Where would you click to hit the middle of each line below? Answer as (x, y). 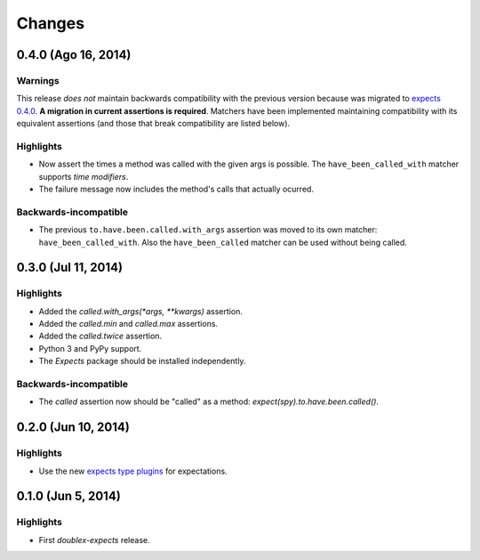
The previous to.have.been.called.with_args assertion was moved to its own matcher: (208, 230)
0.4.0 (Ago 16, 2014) (74, 55)
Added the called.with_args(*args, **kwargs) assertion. (141, 311)
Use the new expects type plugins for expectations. (133, 471)
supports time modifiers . (84, 176)
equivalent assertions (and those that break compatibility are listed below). (153, 124)
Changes (50, 23)
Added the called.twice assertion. (100, 336)
